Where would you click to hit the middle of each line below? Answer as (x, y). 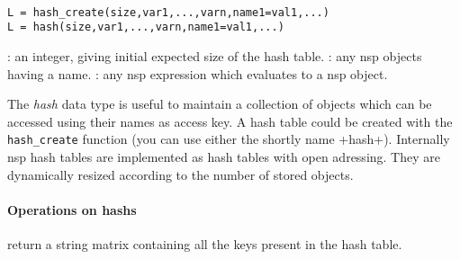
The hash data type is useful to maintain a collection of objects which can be (220, 104)
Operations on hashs (72, 209)
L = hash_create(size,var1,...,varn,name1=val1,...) (168, 12)
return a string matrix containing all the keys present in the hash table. (205, 243)
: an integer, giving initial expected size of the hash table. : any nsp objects (215, 55)
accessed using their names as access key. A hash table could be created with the (230, 121)
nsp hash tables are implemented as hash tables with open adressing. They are (224, 156)
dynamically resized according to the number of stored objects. (180, 174)
